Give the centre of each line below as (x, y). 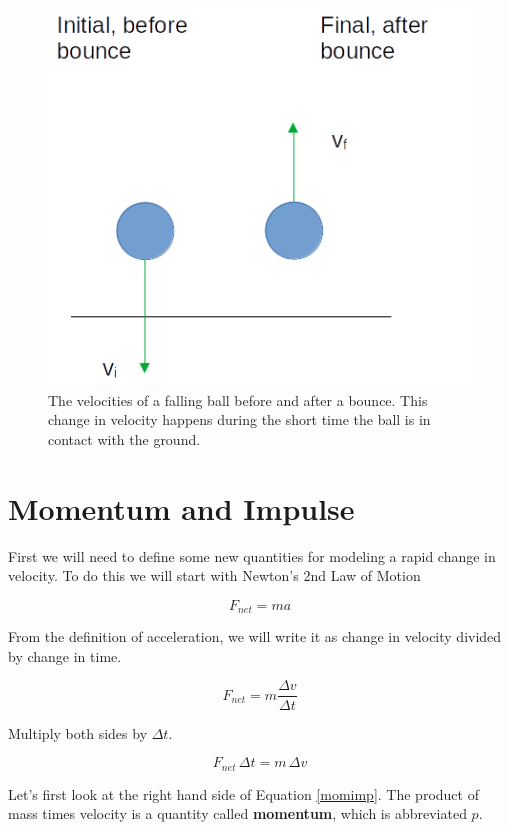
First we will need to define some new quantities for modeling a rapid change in (252, 555)
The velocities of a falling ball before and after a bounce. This (238, 399)
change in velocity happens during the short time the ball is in (239, 419)
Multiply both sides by (78, 732)
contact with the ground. (124, 438)
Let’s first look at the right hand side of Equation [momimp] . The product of (243, 793)
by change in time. (65, 655)
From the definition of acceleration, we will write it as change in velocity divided (255, 636)
